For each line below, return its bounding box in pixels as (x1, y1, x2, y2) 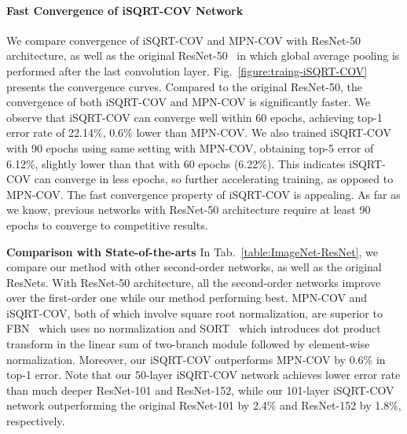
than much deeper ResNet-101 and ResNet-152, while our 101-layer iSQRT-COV (6, 381, 394, 398)
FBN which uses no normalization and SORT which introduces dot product (6, 320, 381, 337)
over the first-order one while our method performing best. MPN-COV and (6, 289, 368, 306)
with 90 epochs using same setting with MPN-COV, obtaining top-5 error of (6, 139, 374, 156)
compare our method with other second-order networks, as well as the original (6, 259, 382, 275)
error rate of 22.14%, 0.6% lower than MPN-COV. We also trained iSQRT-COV (6, 124, 391, 141)
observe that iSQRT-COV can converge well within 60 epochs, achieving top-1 (6, 108, 383, 125)
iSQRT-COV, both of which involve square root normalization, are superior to (6, 304, 383, 321)
